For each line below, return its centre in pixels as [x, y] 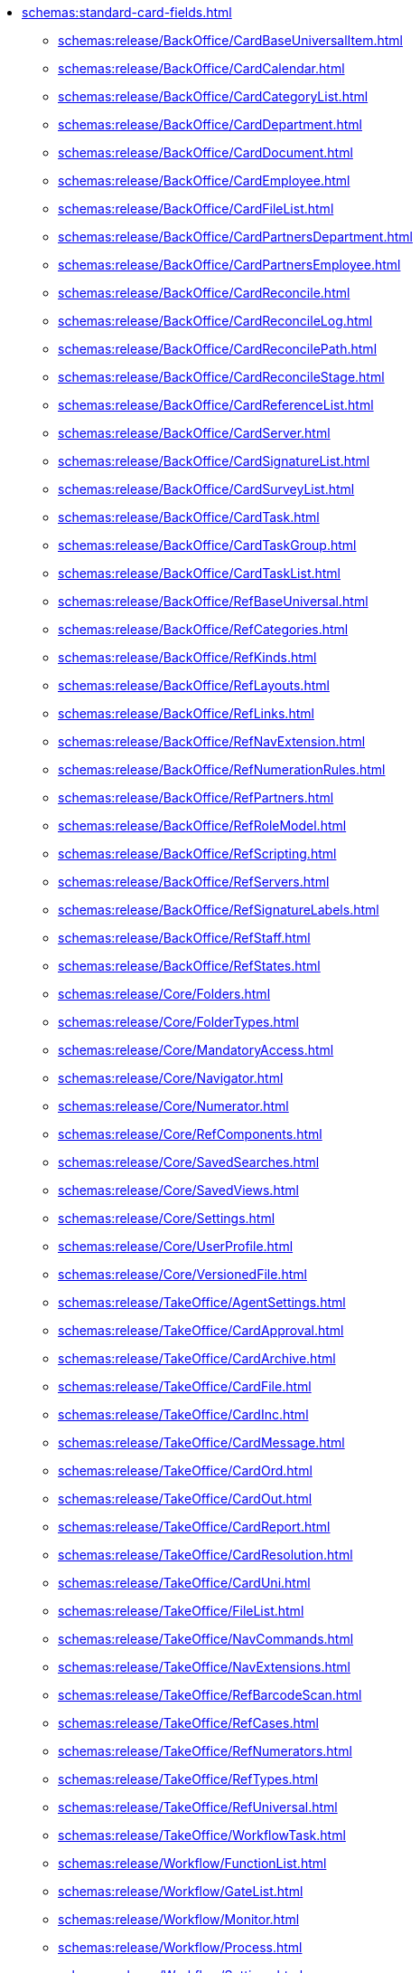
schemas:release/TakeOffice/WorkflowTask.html [202, 1835]
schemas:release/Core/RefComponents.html [190, 1134]
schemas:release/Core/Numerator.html [173, 1106]
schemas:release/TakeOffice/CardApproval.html [201, 1330]
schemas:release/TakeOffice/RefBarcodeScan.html [210, 1695]
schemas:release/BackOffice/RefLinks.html [186, 713]
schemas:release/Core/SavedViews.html [178, 1190]
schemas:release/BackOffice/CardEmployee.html [204, 180]
